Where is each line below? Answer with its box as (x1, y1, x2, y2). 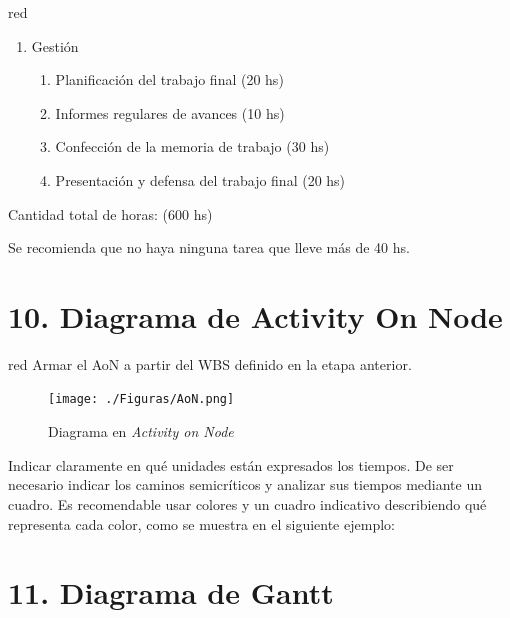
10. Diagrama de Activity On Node (8, 295, 503, 336)
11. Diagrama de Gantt (8, 572, 334, 613)
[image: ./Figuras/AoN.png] (48, 392, 235, 407)
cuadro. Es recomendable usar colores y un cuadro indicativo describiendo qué (8, 493, 487, 514)
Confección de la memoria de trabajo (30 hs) (55, 136, 330, 157)
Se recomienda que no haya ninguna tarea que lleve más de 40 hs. (8, 237, 410, 258)
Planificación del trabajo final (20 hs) (55, 69, 284, 90)
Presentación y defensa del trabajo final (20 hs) (55, 169, 346, 190)
